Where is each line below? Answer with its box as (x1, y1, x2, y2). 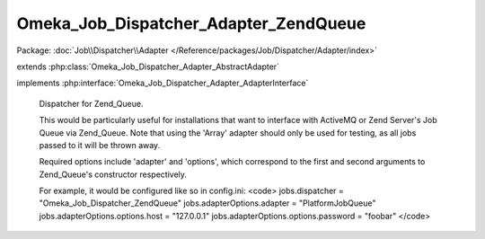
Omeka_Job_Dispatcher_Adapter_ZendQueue (16, 13, 366, 33)
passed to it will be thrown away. (39, 139, 161, 150)
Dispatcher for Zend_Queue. (39, 98, 144, 109)
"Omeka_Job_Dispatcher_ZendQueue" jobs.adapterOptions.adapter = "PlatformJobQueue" (39, 198, 376, 208)
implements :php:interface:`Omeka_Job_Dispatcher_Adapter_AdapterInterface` (16, 77, 309, 89)
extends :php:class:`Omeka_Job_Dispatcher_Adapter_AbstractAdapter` (16, 61, 280, 72)
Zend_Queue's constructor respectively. (39, 169, 188, 180)
